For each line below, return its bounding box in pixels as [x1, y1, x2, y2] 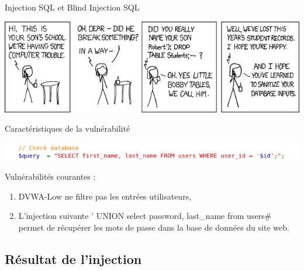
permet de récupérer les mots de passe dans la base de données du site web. [18, 221, 289, 233]
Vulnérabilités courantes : [5, 170, 96, 183]
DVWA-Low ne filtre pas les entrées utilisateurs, [18, 190, 192, 202]
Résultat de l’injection [5, 249, 142, 267]
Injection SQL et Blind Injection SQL [5, 1, 140, 13]
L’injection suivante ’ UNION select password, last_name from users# [18, 210, 272, 222]
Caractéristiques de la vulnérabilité [5, 122, 130, 135]
